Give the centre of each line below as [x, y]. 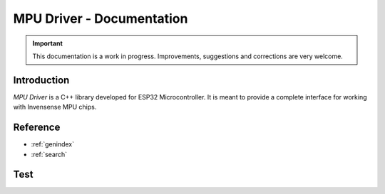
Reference [37, 128]
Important [48, 43]
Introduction [41, 80]
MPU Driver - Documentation [101, 18]
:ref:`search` [49, 154]
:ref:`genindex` [53, 144]
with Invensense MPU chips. [55, 107]
